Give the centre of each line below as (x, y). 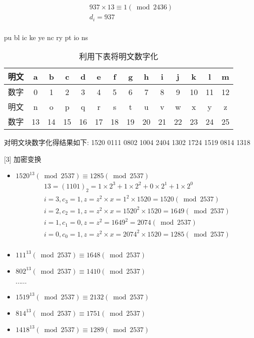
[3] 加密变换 (23, 159)
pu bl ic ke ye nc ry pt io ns (46, 37)
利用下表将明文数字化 (119, 56)
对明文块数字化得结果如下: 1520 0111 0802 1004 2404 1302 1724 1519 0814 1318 (127, 142)
